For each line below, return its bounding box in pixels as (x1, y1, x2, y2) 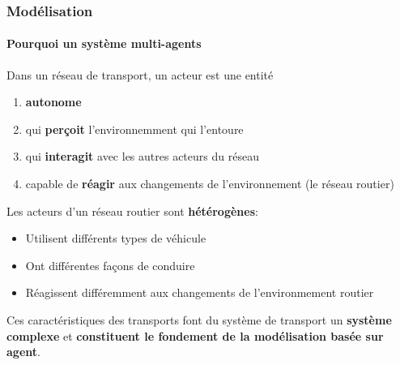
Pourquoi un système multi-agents (6, 35, 202, 52)
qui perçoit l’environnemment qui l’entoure (25, 120, 244, 137)
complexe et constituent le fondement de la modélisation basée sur (6, 327, 384, 344)
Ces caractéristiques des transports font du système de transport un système (6, 311, 392, 328)
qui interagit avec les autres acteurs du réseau (25, 148, 259, 165)
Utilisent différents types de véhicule (25, 230, 206, 247)
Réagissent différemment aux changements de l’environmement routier (25, 284, 374, 301)
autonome (25, 93, 82, 110)
